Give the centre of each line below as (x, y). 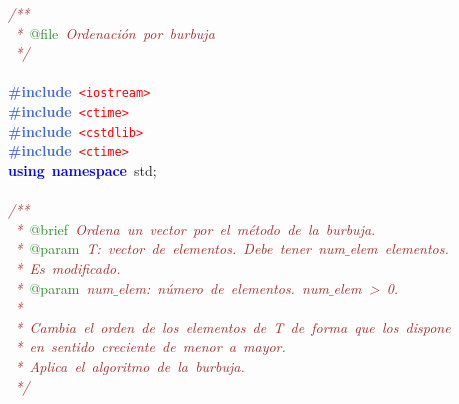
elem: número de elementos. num (223, 287)
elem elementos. (399, 248)
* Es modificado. (68, 267)
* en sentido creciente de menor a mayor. (150, 346)
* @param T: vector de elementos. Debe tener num (180, 248)
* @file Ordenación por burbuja (115, 32)
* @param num (64, 287)
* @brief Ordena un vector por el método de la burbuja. (195, 228)
